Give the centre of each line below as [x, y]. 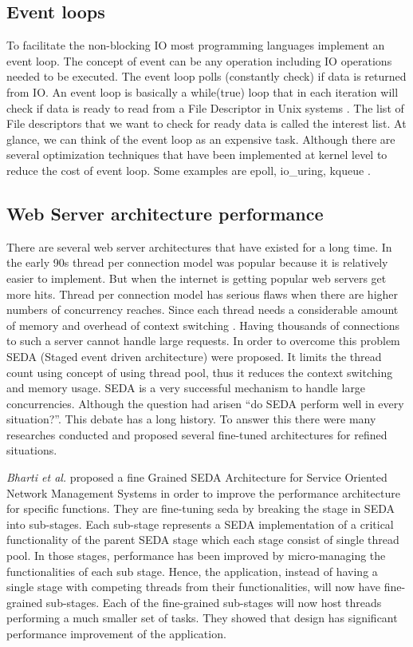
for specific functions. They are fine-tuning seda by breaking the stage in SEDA [201, 508]
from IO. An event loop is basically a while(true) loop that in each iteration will [203, 91]
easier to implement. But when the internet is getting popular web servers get [197, 278]
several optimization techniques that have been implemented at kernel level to [197, 155]
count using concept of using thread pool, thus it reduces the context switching [200, 372]
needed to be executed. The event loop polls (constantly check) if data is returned [206, 76]
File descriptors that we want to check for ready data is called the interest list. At [206, 123]
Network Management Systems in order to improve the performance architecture [203, 492]
